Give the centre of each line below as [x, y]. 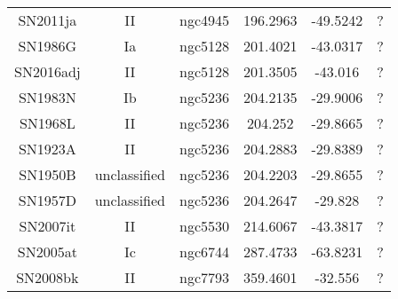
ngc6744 [205, 252]
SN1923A [47, 149]
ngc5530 [205, 226]
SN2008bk [48, 277]
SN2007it [48, 226]
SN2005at [47, 252]
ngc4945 [205, 20]
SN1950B [48, 174]
